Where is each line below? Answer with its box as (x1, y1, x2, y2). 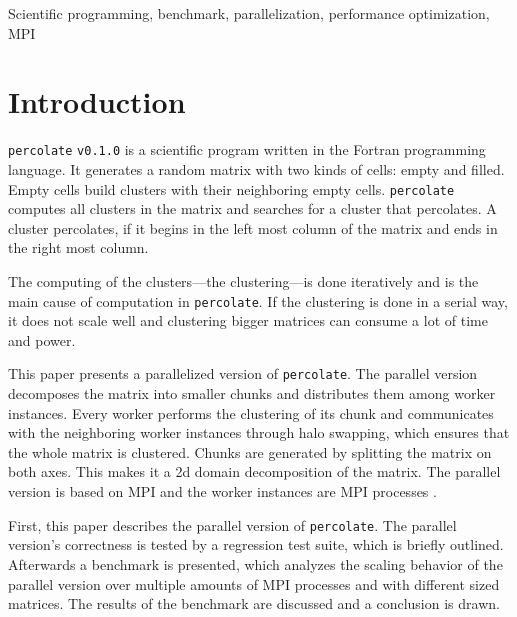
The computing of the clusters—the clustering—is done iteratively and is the (8, 271, 479, 291)
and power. (8, 329, 76, 350)
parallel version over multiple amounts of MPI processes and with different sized (8, 573, 500, 594)
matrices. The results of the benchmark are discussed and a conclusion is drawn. (8, 593, 500, 614)
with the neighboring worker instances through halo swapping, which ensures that (8, 422, 510, 443)
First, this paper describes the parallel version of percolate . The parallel (8, 514, 457, 535)
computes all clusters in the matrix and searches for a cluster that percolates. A (8, 198, 497, 219)
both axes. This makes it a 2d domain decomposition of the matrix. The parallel (8, 461, 501, 482)
